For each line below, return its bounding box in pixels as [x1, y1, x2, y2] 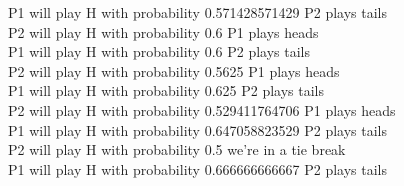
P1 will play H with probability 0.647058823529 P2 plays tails [8, 119, 388, 140]
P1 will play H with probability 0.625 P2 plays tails [8, 80, 325, 101]
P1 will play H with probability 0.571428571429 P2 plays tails [8, 2, 388, 22]
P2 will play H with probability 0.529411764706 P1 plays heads [8, 99, 396, 120]
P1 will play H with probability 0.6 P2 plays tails [8, 41, 311, 62]
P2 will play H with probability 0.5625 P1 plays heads [8, 60, 340, 81]
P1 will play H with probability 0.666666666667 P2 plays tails [8, 158, 388, 179]
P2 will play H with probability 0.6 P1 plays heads [8, 21, 319, 42]
